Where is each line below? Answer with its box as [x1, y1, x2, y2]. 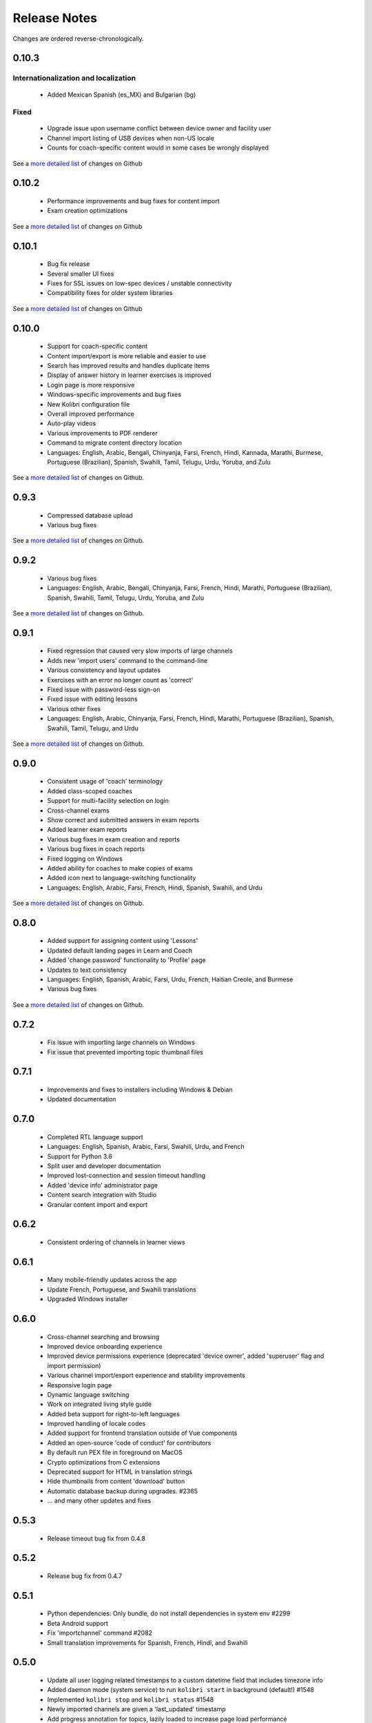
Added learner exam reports [47, 826, 127, 834]
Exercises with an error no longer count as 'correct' [47, 675, 194, 684]
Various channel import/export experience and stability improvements [47, 1372, 246, 1380]
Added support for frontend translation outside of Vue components [47, 1429, 238, 1437]
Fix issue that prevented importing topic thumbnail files [47, 1048, 203, 1056]
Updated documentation [47, 1095, 116, 1103]
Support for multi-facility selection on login [47, 797, 169, 805]
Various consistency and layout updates [47, 666, 161, 675]
